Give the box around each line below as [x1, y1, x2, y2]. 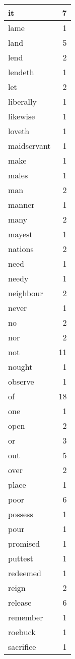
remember [8, 611, 43, 623]
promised [8, 538, 40, 549]
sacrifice [8, 641, 36, 652]
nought [8, 361, 33, 372]
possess [8, 508, 33, 520]
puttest [8, 552, 33, 564]
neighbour [8, 287, 43, 299]
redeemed [8, 567, 41, 579]
